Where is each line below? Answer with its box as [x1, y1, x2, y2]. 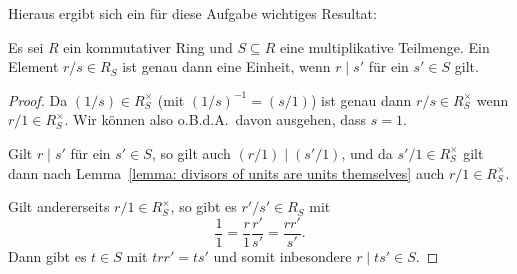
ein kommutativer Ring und [63, 36, 233, 57]
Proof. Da [8, 89, 68, 110]
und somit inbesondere [213, 245, 352, 266]
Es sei [8, 36, 44, 57]
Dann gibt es [8, 245, 87, 266]
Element [8, 56, 59, 77]
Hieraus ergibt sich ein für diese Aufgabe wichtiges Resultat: [8, 3, 377, 23]
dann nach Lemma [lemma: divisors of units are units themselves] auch [8, 162, 445, 183]
